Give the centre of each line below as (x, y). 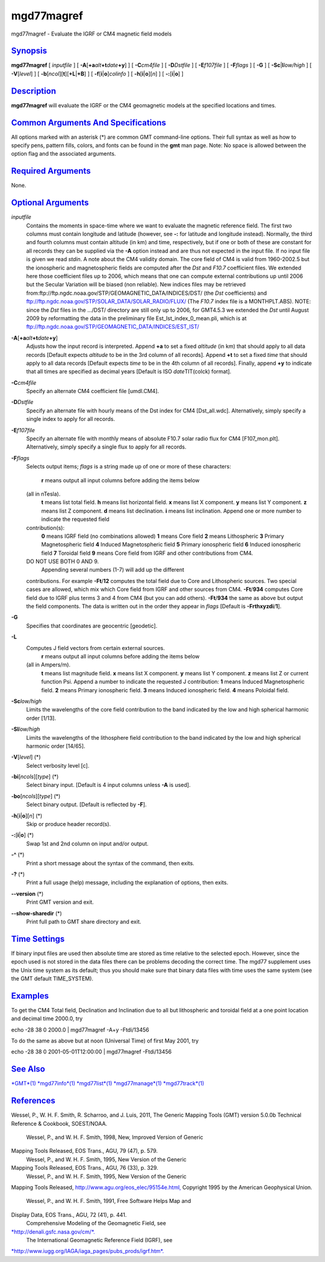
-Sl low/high (26, 729)
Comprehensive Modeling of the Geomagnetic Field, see (96, 1223)
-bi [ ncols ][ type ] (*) (35, 777)
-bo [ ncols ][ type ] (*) (36, 796)
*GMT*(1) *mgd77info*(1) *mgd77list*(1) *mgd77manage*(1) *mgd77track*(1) (108, 1084)
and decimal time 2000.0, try (47, 1018)
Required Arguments (51, 171)
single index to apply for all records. (71, 419)
